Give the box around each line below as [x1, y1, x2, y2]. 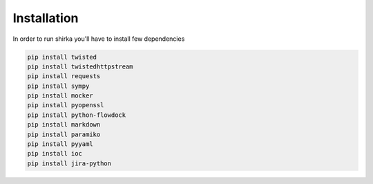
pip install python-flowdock [27, 111, 126, 119]
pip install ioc [27, 149, 83, 158]
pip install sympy [27, 82, 90, 90]
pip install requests [27, 73, 101, 80]
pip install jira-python [27, 159, 112, 167]
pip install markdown [27, 121, 101, 129]
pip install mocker [27, 92, 93, 100]
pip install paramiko [27, 130, 101, 138]
